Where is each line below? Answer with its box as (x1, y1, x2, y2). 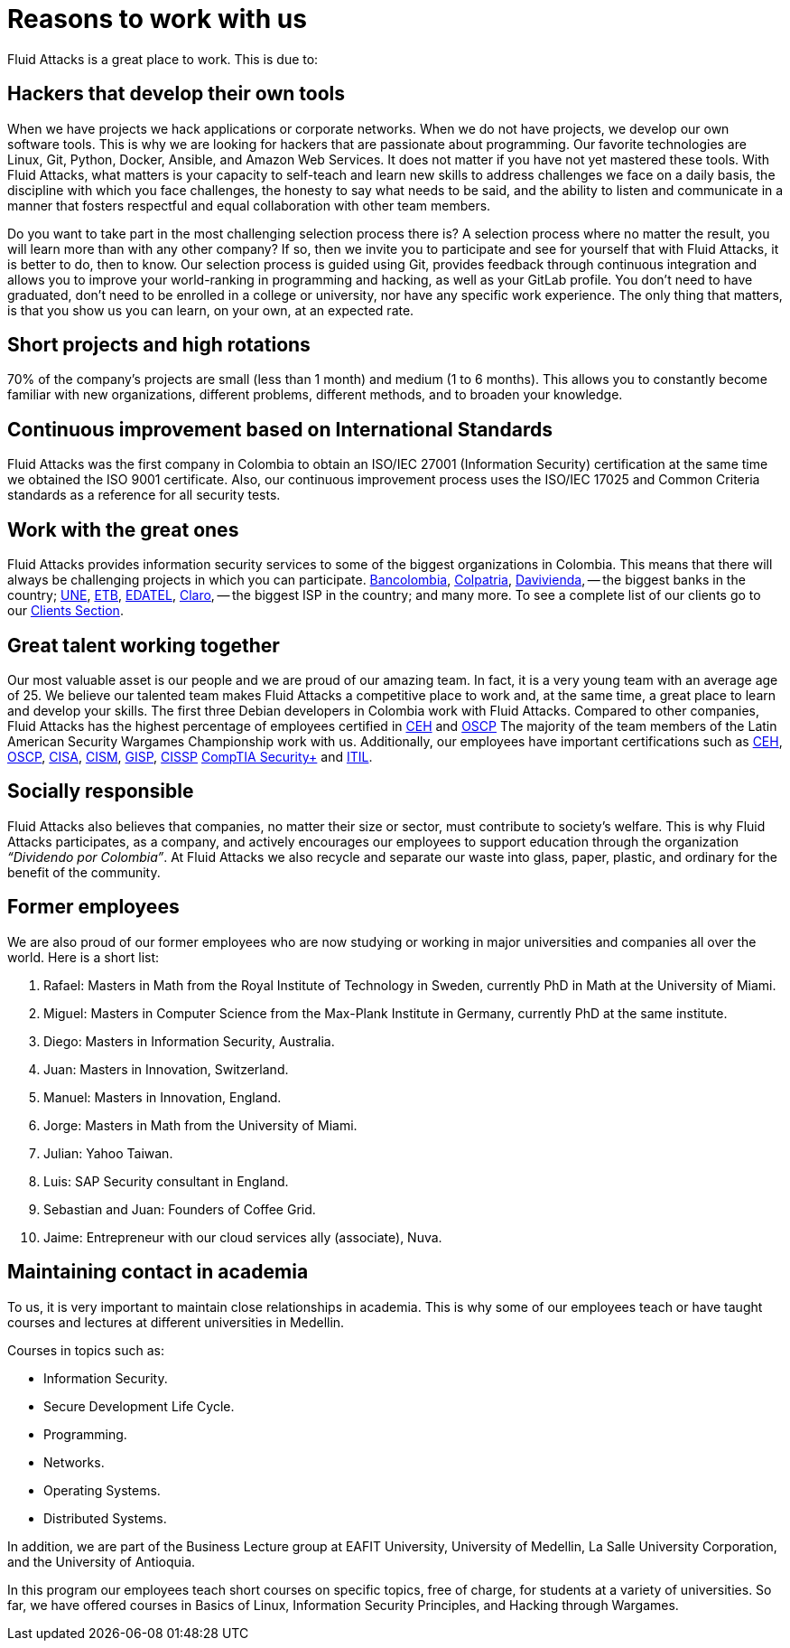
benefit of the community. (7, 864, 161, 880)
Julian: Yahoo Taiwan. (43, 1145, 173, 1161)
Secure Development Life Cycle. (43, 1398, 235, 1414)
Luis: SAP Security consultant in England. (43, 1173, 289, 1189)
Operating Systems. (43, 1482, 161, 1498)
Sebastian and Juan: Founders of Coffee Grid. (43, 1201, 316, 1217)
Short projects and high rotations (7, 333, 311, 357)
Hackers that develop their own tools (7, 82, 346, 106)
